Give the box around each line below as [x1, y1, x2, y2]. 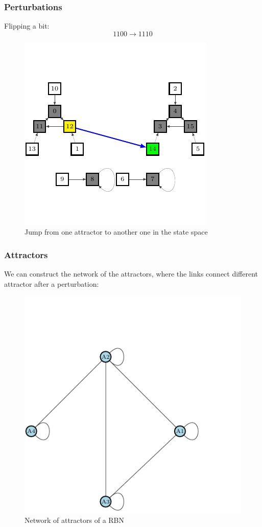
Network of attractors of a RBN [25, 515, 125, 525]
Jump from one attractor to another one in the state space [25, 226, 208, 237]
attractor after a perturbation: [4, 278, 99, 289]
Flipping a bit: [4, 20, 50, 31]
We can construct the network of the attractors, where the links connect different [4, 268, 258, 279]
